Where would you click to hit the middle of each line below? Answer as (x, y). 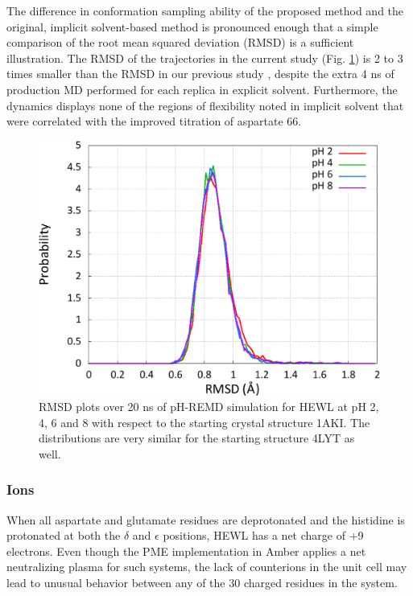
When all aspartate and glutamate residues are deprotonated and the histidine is (206, 519)
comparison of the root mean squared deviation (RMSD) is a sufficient (180, 42)
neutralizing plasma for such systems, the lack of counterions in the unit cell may (207, 567)
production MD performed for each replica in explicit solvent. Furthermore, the (202, 89)
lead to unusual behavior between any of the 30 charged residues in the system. (202, 583)
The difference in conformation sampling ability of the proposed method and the (205, 10)
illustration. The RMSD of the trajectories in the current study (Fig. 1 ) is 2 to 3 (205, 58)
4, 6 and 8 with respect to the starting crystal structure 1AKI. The (204, 422)
